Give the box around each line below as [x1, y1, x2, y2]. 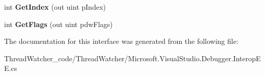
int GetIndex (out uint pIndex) [4, 2, 106, 12]
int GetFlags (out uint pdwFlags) [4, 18, 113, 29]
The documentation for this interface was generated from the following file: [4, 36, 238, 46]
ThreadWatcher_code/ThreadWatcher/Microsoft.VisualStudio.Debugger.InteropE [4, 53, 261, 63]
